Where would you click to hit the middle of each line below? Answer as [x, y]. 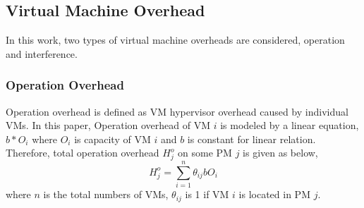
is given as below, [280, 153]
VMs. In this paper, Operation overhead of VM [108, 125]
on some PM [205, 153]
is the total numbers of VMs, [106, 194]
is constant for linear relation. [251, 139]
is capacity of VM [113, 139]
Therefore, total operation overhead [83, 153]
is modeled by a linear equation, [290, 125]
